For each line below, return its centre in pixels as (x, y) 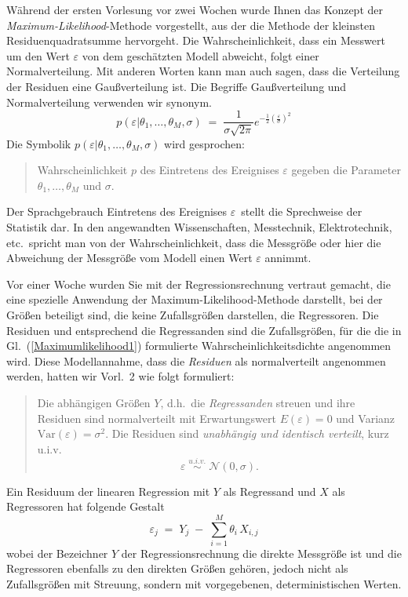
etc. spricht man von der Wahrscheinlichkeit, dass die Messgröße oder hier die (194, 242)
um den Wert (38, 55)
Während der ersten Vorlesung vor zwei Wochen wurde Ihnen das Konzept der (195, 9)
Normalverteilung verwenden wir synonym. (109, 102)
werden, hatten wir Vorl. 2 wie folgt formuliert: (120, 376)
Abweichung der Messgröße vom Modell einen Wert (129, 258)
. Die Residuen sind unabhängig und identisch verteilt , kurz (247, 433)
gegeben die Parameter (346, 170)
